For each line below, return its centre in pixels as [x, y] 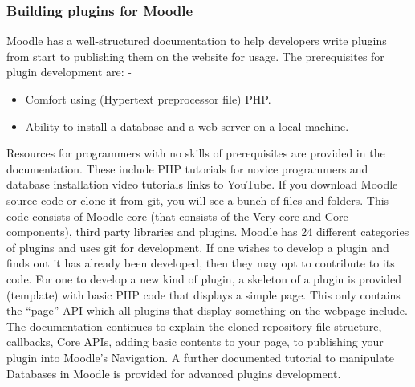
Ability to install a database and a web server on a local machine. [187, 126]
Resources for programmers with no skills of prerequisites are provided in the [196, 153]
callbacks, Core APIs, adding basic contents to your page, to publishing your [195, 342]
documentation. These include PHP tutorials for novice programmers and [187, 168]
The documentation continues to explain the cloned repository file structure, [194, 326]
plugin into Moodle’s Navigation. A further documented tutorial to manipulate [200, 357]
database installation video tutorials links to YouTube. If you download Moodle [202, 184]
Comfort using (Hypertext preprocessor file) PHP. [148, 99]
